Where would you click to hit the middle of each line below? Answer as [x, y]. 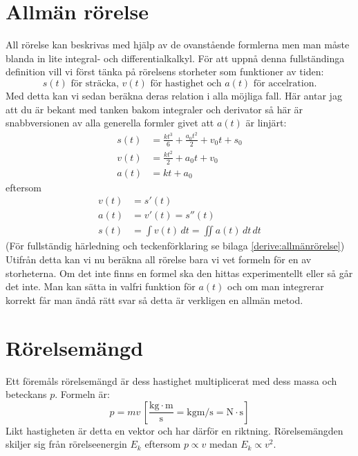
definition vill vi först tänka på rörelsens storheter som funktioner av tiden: [165, 72]
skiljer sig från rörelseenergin [66, 444]
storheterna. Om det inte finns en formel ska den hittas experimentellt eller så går [179, 273]
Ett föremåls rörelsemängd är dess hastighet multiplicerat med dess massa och [171, 380]
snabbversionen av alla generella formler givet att [110, 123]
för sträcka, [95, 83]
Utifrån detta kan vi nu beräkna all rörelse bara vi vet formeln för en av [159, 259]
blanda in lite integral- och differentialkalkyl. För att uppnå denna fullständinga [175, 58]
